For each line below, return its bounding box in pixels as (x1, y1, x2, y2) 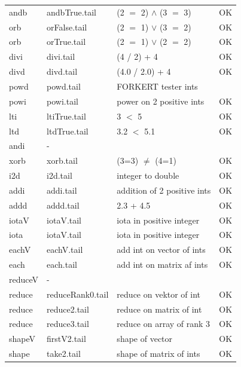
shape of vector (117, 332, 173, 345)
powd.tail (47, 79, 81, 92)
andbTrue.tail (47, 5, 96, 18)
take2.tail (47, 347, 81, 360)
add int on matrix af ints (117, 258, 208, 271)
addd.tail (47, 198, 80, 211)
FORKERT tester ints (117, 79, 198, 92)
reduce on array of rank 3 (117, 317, 211, 330)
